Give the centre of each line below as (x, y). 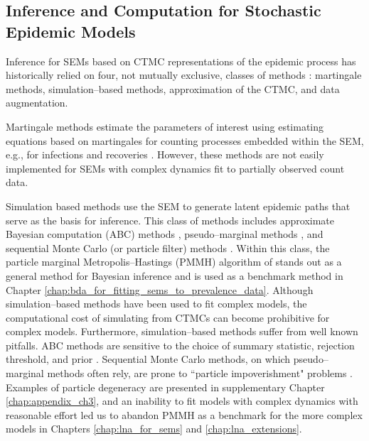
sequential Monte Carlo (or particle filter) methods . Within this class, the (168, 247)
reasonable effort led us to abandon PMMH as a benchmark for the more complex (184, 414)
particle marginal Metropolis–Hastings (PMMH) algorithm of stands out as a (174, 262)
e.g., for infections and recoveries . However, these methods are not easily (165, 154)
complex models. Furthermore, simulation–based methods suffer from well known (182, 331)
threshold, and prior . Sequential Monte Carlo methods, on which (148, 359)
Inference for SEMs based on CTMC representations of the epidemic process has (181, 61)
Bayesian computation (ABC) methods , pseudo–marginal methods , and (165, 234)
